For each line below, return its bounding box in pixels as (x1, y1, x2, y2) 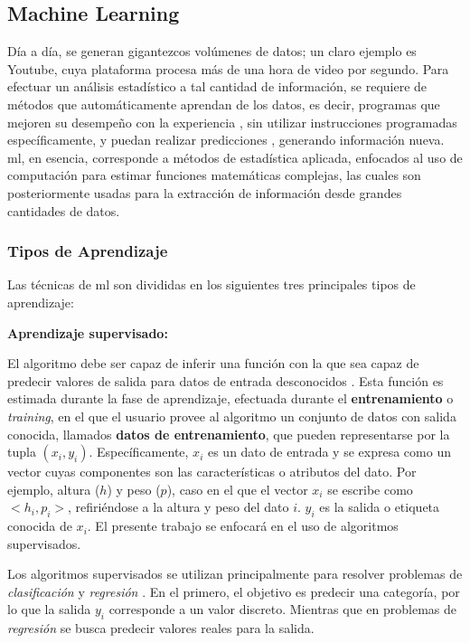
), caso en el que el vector (166, 479, 308, 498)
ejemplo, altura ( (7, 479, 100, 498)
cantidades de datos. (7, 201, 120, 220)
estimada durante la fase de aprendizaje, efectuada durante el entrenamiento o (7, 389, 454, 408)
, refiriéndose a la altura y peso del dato (68, 497, 289, 516)
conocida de (7, 516, 72, 535)
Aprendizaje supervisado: (7, 323, 168, 342)
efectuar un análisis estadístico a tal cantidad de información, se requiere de (7, 77, 428, 96)
